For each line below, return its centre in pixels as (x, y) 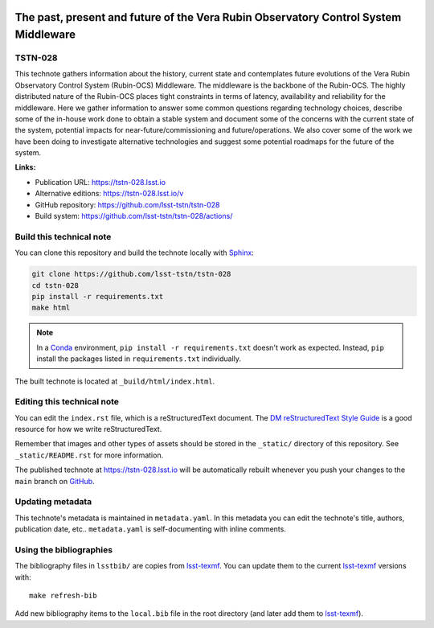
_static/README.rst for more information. (89, 455)
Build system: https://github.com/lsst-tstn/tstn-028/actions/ (134, 216)
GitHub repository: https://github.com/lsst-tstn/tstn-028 (127, 204)
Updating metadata (53, 502)
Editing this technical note (67, 402)
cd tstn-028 (55, 285)
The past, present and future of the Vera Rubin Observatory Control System (208, 17)
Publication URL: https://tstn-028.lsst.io (100, 182)
